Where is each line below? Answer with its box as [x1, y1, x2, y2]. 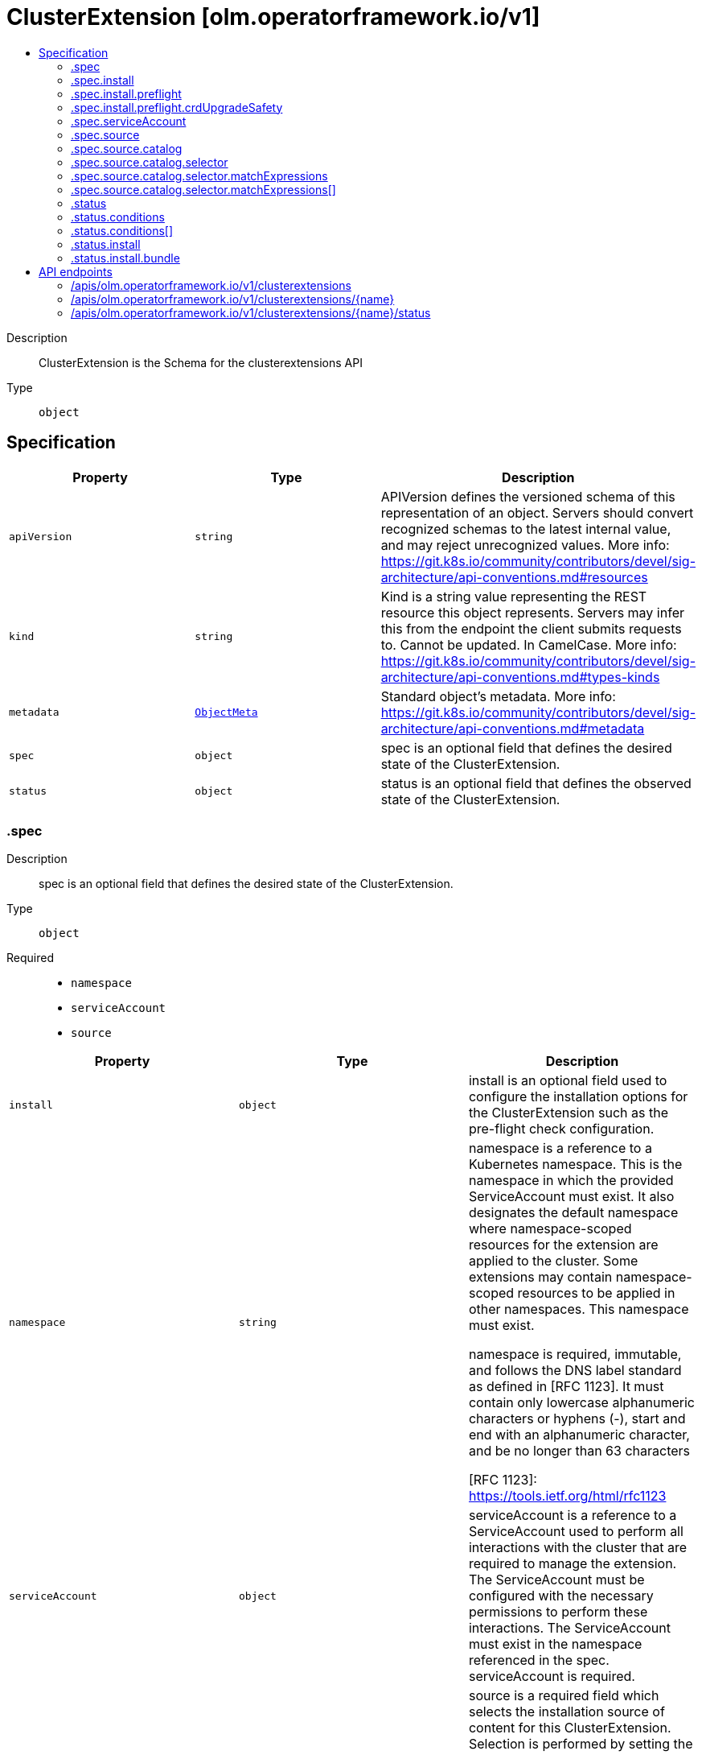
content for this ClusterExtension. [468, 1720, 671, 1736]
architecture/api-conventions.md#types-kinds [380, 668, 660, 685]
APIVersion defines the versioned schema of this [380, 488, 675, 505]
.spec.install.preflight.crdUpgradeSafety [71, 100, 283, 114]
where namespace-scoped [468, 1220, 632, 1237]
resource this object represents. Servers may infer [380, 604, 684, 621]
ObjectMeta [195, 706, 258, 719]
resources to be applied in [517, 1285, 675, 1302]
